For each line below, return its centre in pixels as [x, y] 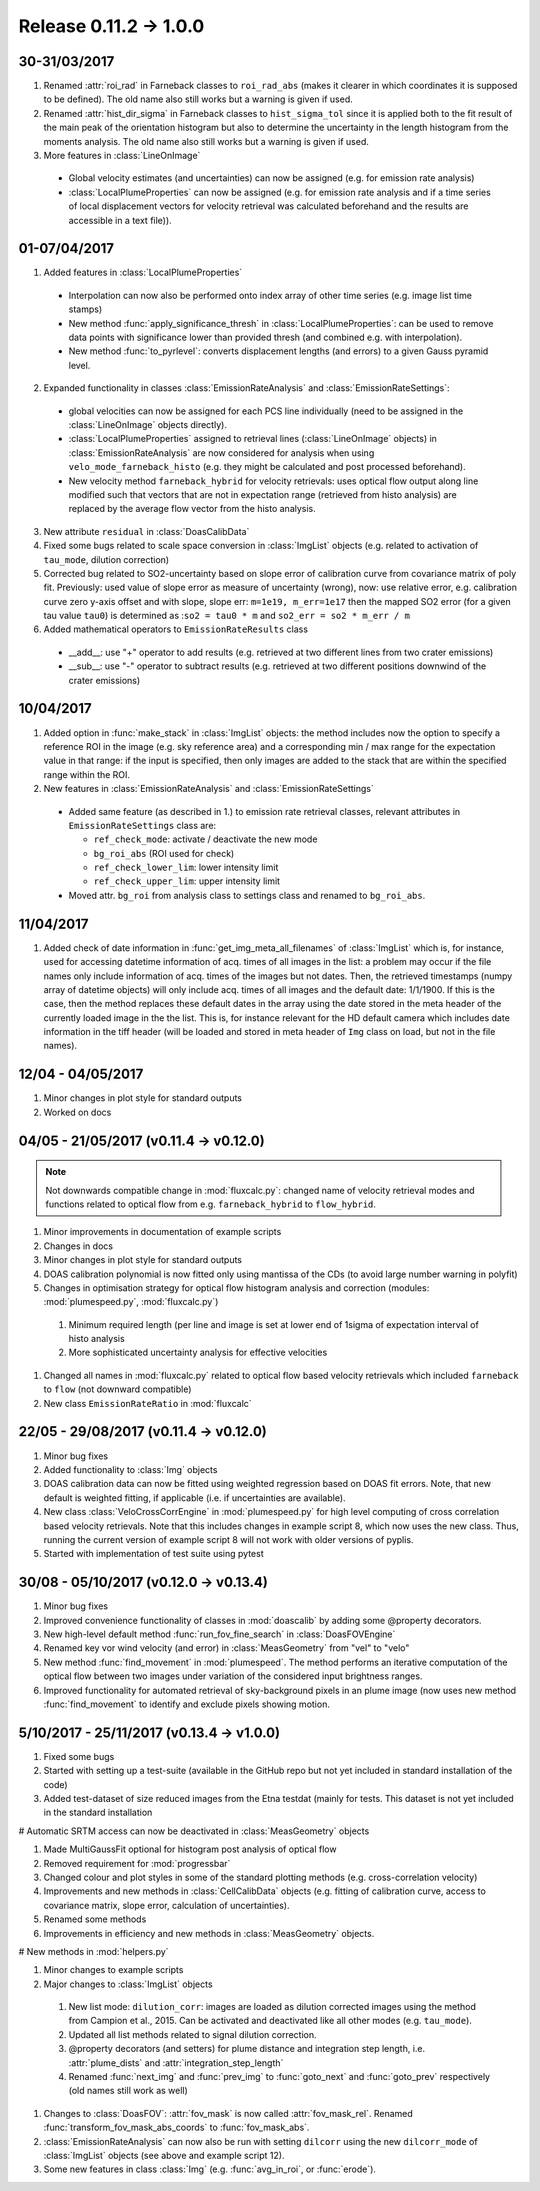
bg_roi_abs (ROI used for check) [164, 853]
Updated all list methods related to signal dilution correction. [192, 2034]
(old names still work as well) [128, 2091]
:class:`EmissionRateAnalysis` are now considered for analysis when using [221, 452]
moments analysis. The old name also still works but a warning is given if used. [206, 141]
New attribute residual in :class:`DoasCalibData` [146, 531]
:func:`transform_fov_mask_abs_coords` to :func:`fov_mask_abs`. [176, 2127]
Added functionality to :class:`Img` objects [130, 1469]
